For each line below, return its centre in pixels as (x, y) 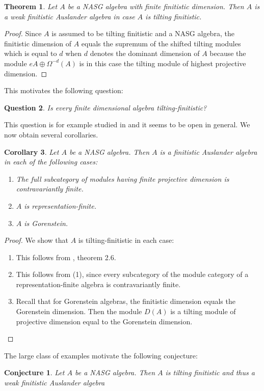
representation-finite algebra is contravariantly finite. (98, 284)
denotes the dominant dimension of (145, 53)
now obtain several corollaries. (51, 134)
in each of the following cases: (51, 162)
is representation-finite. (60, 205)
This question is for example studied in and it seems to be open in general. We (127, 124)
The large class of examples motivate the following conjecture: (101, 355)
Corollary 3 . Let (32, 151)
